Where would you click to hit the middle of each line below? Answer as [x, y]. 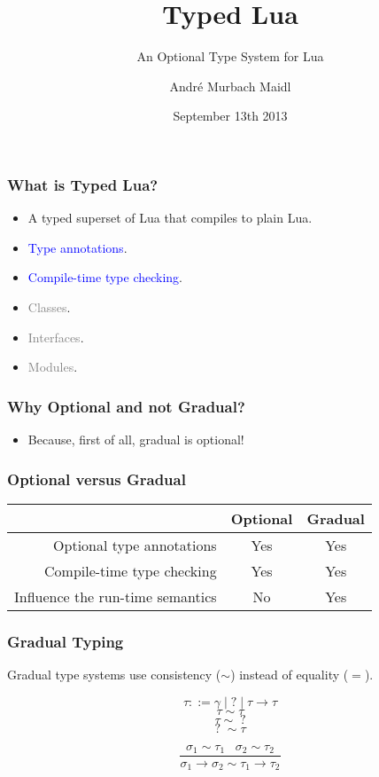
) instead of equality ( [290, 675]
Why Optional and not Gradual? [126, 406]
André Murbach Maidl [230, 86]
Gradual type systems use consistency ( [114, 675]
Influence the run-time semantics [116, 596]
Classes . [49, 306]
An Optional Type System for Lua [230, 56]
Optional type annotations [135, 545]
